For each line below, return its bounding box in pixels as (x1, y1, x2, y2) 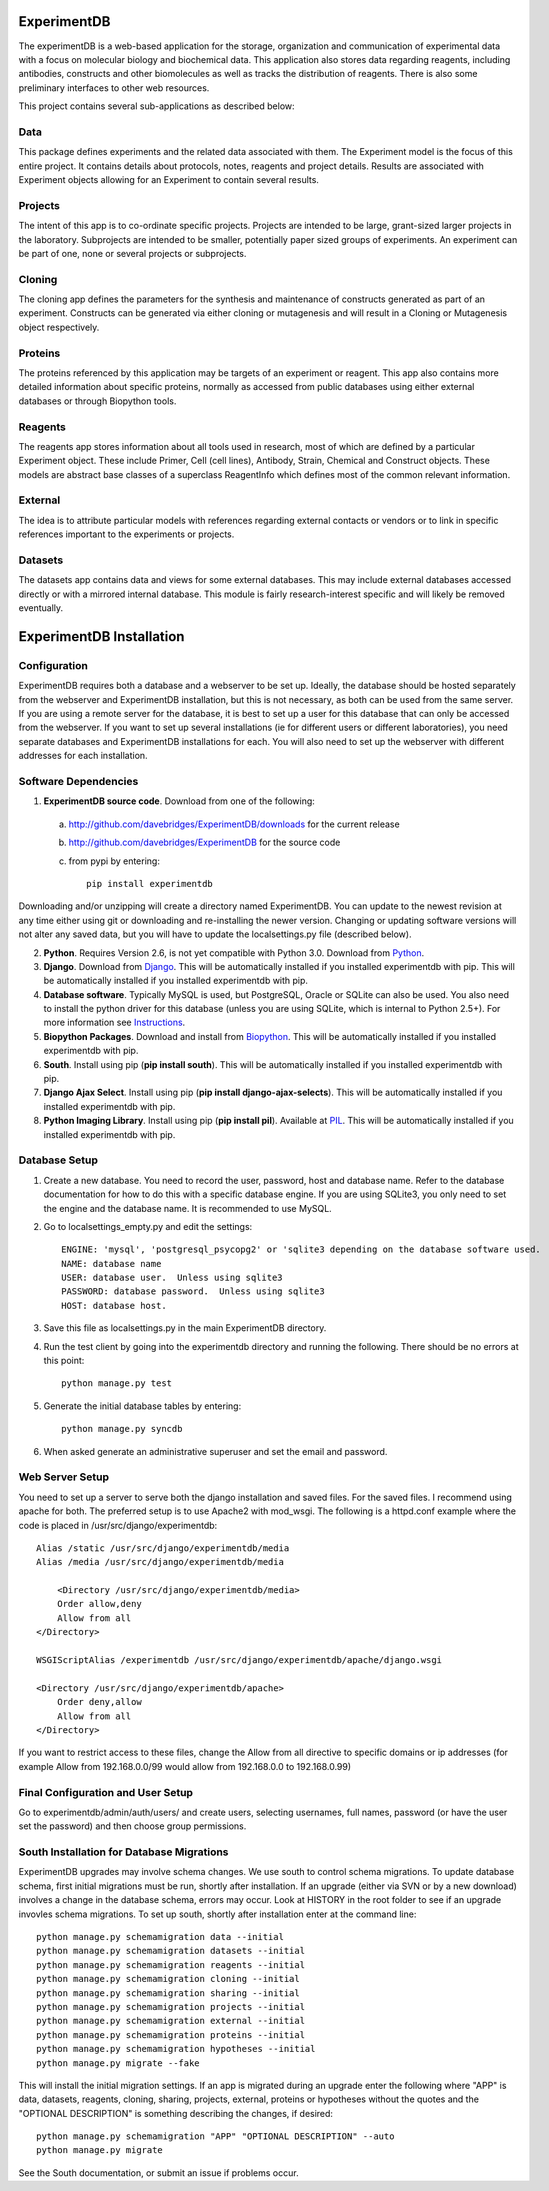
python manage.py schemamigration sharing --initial (36, 1987, 300, 1999)
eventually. (18, 602, 64, 614)
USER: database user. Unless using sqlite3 (61, 1272, 284, 1284)
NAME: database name (61, 1258, 162, 1269)
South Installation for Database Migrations (18, 1845, 229, 1859)
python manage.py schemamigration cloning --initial (36, 1973, 300, 1985)
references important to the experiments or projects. (18, 528, 235, 540)
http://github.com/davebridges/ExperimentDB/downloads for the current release (68, 818, 400, 830)
